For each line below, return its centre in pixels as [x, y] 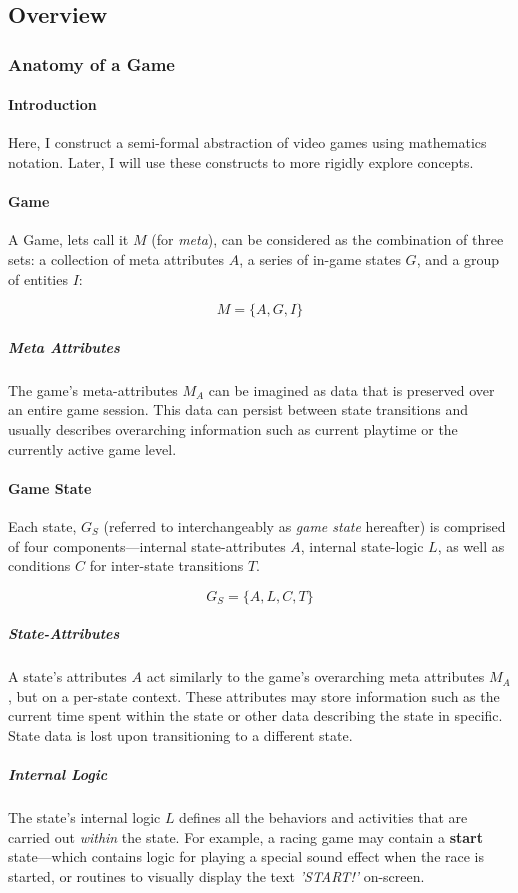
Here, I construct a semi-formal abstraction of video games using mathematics [247, 142]
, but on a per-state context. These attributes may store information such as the [254, 695]
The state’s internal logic [84, 817]
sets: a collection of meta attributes [116, 259]
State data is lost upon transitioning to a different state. [180, 735]
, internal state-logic [362, 545]
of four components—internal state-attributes [147, 545]
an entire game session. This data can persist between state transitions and [238, 409]
